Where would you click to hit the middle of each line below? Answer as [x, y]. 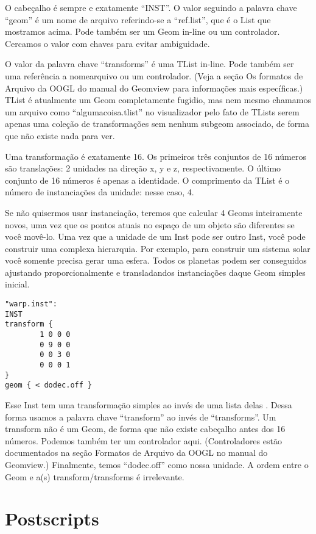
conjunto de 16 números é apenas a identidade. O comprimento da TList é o [147, 180]
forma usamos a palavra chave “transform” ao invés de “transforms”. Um [141, 417]
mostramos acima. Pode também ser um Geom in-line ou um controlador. [142, 31]
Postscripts [52, 518]
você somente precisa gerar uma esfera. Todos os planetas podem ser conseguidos [156, 260]
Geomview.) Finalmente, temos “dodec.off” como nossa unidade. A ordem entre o [157, 464]
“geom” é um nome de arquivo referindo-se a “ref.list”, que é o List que [138, 19]
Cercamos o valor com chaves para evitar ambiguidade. [107, 43]
